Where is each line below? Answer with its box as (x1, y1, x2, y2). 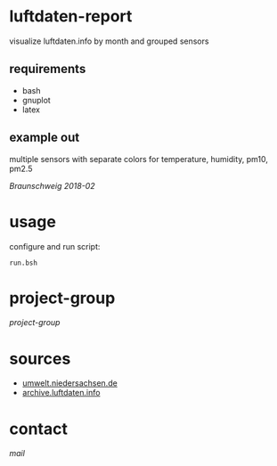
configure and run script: (9, 241, 101, 251)
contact (9, 419, 69, 438)
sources (9, 348, 71, 369)
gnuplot (21, 94, 51, 105)
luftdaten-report (9, 6, 133, 27)
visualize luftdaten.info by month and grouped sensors (9, 36, 209, 46)
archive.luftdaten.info (21, 388, 101, 398)
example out (9, 130, 80, 145)
